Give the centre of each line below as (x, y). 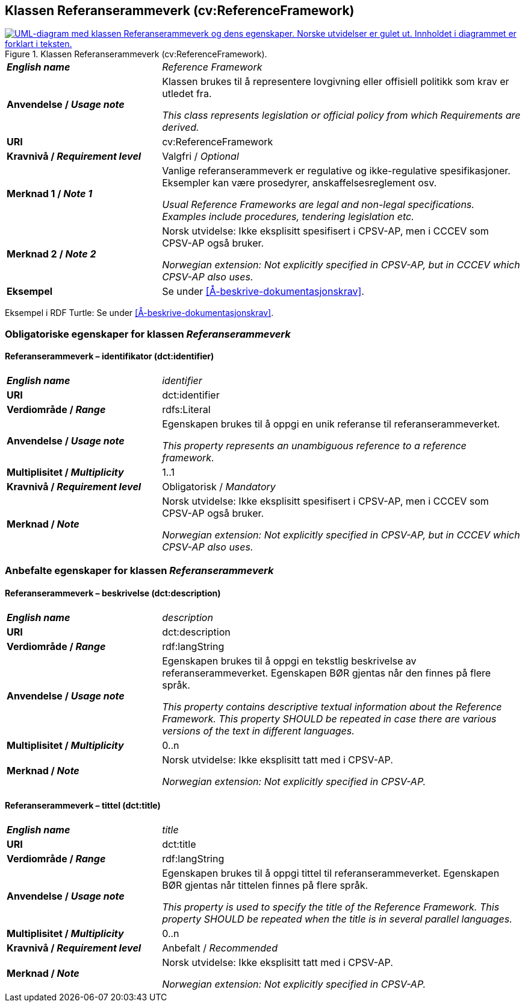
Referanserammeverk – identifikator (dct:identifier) (110, 356)
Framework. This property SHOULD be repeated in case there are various (329, 718)
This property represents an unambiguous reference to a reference (314, 446)
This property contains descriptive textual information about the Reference (332, 706)
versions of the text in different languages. (258, 731)
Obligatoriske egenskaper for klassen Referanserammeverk (148, 334)
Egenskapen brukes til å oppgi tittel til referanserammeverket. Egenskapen (331, 873)
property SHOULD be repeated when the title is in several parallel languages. (337, 919)
